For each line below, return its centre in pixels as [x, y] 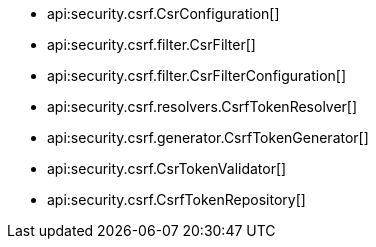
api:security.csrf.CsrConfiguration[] [163, 13]
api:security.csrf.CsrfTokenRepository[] [176, 199]
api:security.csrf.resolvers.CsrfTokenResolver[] [202, 106]
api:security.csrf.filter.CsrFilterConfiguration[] [197, 75]
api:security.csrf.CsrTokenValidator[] [167, 168]
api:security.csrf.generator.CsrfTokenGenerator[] [208, 137]
